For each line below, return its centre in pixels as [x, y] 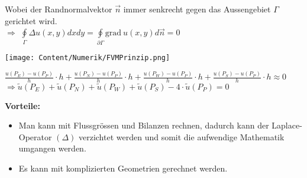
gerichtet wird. [31, 20]
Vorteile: [22, 105]
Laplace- [287, 125]
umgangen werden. [52, 148]
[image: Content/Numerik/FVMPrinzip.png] [88, 57]
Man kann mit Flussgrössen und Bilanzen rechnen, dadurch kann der [144, 125]
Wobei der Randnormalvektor [59, 9]
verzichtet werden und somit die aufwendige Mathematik [181, 136]
